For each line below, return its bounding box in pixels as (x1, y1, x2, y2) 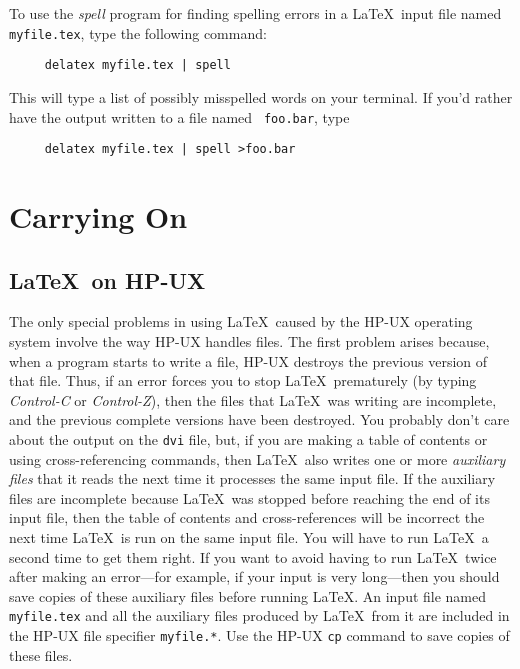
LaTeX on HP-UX (9, 264, 206, 295)
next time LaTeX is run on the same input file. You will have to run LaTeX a (9, 526, 489, 547)
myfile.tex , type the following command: (9, 22, 267, 43)
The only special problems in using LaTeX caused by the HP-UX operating (9, 311, 473, 332)
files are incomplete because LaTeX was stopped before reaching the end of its (9, 487, 490, 508)
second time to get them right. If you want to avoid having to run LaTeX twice (9, 546, 497, 567)
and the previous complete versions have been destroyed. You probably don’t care (9, 409, 510, 430)
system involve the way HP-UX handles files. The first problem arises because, (9, 330, 490, 351)
